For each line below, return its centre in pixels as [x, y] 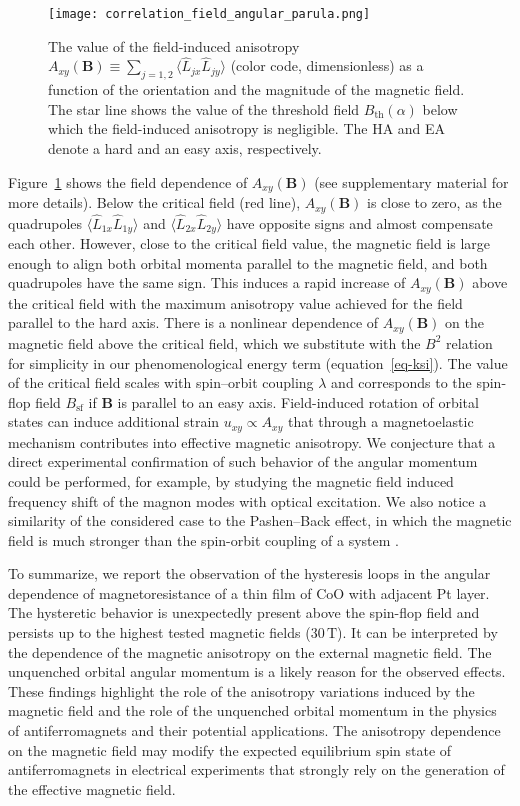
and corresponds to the [401, 382]
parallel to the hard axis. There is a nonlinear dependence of [193, 322]
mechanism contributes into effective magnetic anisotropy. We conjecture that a [252, 441]
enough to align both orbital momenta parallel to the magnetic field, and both [248, 262]
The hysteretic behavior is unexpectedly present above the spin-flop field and [244, 612]
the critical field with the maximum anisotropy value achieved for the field [235, 302]
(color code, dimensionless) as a [327, 65]
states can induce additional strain [114, 421]
